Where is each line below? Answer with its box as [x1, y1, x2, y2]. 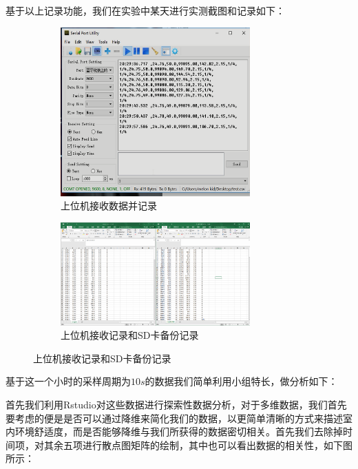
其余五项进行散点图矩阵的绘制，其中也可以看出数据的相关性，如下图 [43, 437, 352, 452]
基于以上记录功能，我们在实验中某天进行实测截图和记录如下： [6, 3, 285, 17]
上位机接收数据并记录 [61, 198, 157, 213]
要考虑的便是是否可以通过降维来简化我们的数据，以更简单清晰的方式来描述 [6, 410, 343, 425]
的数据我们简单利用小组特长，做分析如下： [145, 374, 338, 388]
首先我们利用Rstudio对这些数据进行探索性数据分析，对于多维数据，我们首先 [6, 397, 347, 411]
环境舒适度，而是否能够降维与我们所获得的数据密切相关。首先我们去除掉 [14, 424, 343, 439]
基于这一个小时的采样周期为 [6, 374, 131, 388]
